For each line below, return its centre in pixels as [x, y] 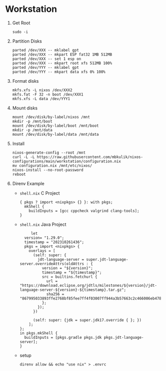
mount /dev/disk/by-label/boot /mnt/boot [55, 126]
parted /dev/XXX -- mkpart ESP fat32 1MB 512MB [62, 54]
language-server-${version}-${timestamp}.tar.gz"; [73, 290]
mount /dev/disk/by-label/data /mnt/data [55, 134]
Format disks [25, 81]
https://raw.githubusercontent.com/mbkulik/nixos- [90, 157]
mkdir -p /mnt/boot [32, 121]
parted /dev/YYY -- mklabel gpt [45, 67]
